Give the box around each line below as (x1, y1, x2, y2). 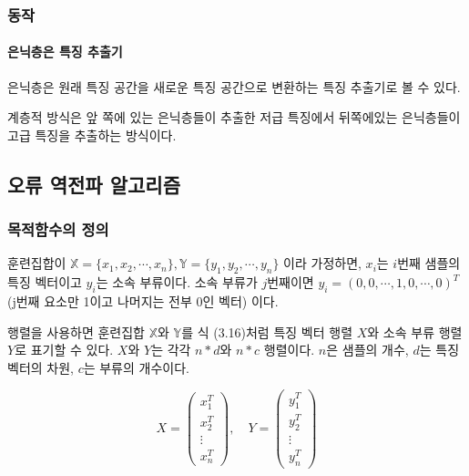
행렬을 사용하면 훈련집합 (7, 322, 146, 341)
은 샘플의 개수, (326, 340, 409, 359)
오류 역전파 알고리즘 (7, 170, 180, 198)
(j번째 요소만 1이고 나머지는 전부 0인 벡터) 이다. (7, 292, 279, 311)
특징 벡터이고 (7, 273, 82, 292)
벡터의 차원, (7, 357, 74, 377)
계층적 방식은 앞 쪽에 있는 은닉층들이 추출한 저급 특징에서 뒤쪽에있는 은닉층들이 (7, 108, 461, 127)
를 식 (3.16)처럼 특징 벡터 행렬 (181, 322, 353, 341)
